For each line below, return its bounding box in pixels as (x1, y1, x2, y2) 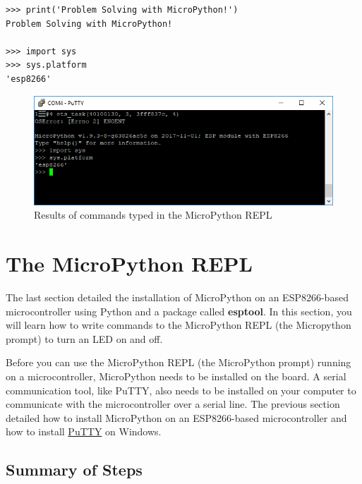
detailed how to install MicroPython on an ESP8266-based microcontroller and (6, 410, 347, 425)
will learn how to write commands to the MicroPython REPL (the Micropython (6, 317, 351, 332)
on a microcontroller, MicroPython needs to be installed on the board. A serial (6, 369, 346, 384)
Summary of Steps (6, 459, 143, 480)
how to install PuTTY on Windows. (6, 424, 162, 439)
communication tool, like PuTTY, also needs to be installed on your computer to (6, 382, 356, 397)
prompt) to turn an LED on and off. (6, 331, 163, 346)
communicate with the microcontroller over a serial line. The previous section (6, 397, 340, 411)
